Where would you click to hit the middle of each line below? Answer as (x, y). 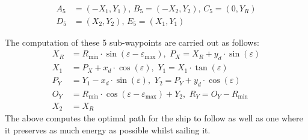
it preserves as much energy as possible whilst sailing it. (108, 130)
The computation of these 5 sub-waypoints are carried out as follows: (132, 42)
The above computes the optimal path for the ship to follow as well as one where (154, 118)
